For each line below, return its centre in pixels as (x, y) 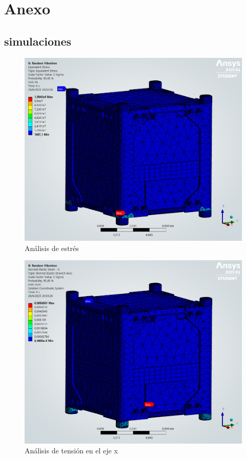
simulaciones (38, 41)
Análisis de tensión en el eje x (71, 451)
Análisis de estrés (52, 248)
